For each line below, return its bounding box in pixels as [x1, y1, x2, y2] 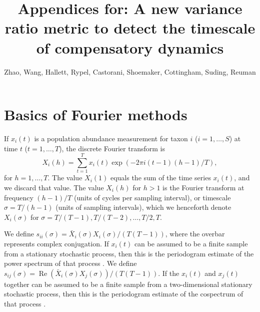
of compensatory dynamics [36, 37, 224, 58]
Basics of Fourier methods [4, 104, 187, 125]
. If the [158, 267, 179, 278]
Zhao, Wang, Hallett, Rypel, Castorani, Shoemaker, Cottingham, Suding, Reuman [4, 66, 256, 77]
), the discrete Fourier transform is [59, 143, 165, 153]
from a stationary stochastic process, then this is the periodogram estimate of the [4, 248, 254, 258]
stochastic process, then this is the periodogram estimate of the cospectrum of [4, 288, 243, 299]
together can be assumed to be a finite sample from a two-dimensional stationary [4, 278, 252, 289]
